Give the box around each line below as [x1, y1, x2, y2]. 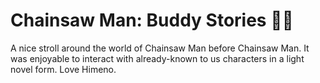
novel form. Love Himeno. [10, 63, 117, 75]
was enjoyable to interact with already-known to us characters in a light [10, 52, 305, 64]
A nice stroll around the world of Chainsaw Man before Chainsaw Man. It [10, 42, 310, 54]
